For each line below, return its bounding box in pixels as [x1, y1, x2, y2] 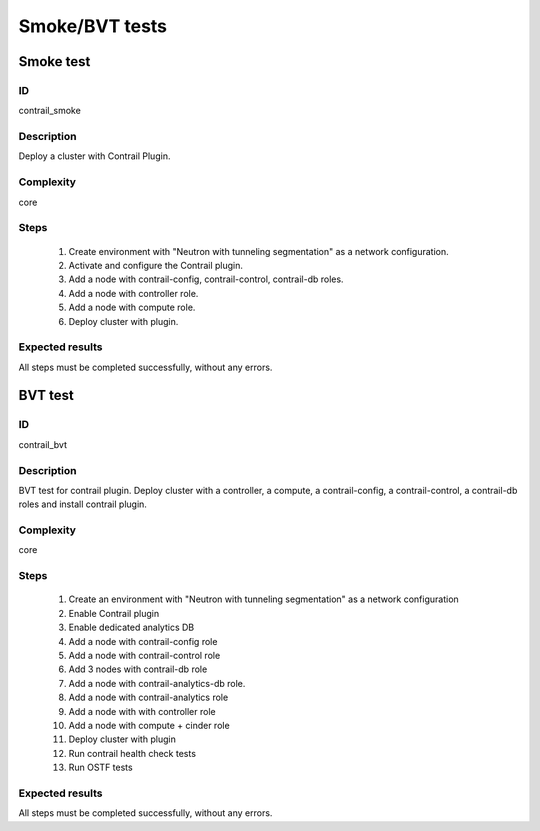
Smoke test [18, 53, 91, 70]
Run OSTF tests [68, 761, 134, 774]
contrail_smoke [18, 105, 82, 117]
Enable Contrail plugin [68, 607, 160, 619]
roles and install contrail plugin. [18, 498, 147, 510]
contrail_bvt [18, 438, 67, 450]
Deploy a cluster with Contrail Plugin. [18, 150, 171, 162]
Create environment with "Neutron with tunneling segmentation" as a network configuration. [68, 245, 449, 257]
